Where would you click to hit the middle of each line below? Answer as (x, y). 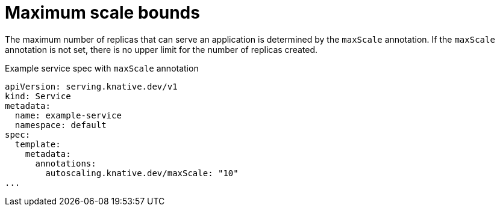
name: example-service (68, 115)
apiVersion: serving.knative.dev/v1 (91, 86)
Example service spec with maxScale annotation (102, 68)
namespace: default (61, 125)
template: (38, 144)
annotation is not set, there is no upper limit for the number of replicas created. (161, 49)
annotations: (66, 163)
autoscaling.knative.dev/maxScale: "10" (142, 173)
